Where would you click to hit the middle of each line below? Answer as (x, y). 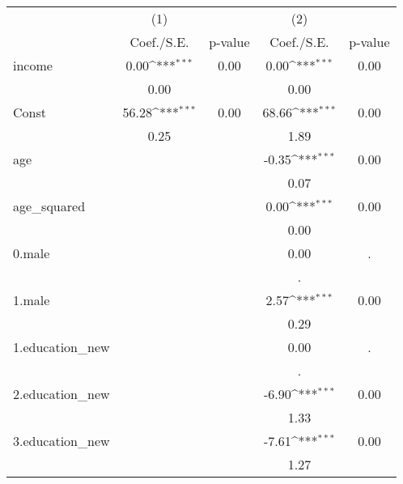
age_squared (49, 206)
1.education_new (62, 347)
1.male (32, 300)
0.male (32, 253)
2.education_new (62, 394)
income (33, 65)
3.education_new (62, 441)
